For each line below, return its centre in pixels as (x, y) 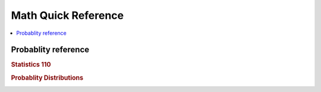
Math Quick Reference (67, 15)
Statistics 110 (31, 65)
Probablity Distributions (47, 78)
